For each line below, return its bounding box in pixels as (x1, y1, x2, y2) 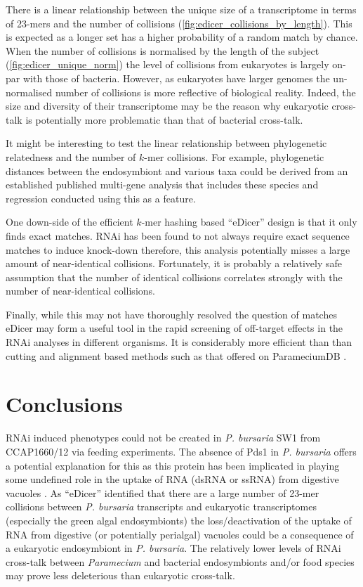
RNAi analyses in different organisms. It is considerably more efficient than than (6, 335, 352, 349)
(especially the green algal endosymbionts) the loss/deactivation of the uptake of (6, 512, 352, 527)
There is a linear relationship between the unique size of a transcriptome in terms (6, 2, 357, 16)
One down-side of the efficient (6, 214, 133, 229)
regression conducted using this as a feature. (6, 191, 196, 205)
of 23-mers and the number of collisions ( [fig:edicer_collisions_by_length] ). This (6, 15, 352, 30)
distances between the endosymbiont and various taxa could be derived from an (6, 163, 348, 178)
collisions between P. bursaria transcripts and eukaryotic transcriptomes (6, 499, 317, 514)
